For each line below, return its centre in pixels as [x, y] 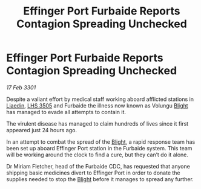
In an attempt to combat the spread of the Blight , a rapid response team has [101, 142]
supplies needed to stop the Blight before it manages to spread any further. [100, 179]
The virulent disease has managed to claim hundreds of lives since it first [97, 123]
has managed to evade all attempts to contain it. [66, 112]
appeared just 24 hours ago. [42, 130]
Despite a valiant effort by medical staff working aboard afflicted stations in [100, 99]
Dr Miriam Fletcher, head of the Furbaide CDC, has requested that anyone [98, 166]
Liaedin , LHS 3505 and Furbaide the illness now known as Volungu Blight [97, 105]
